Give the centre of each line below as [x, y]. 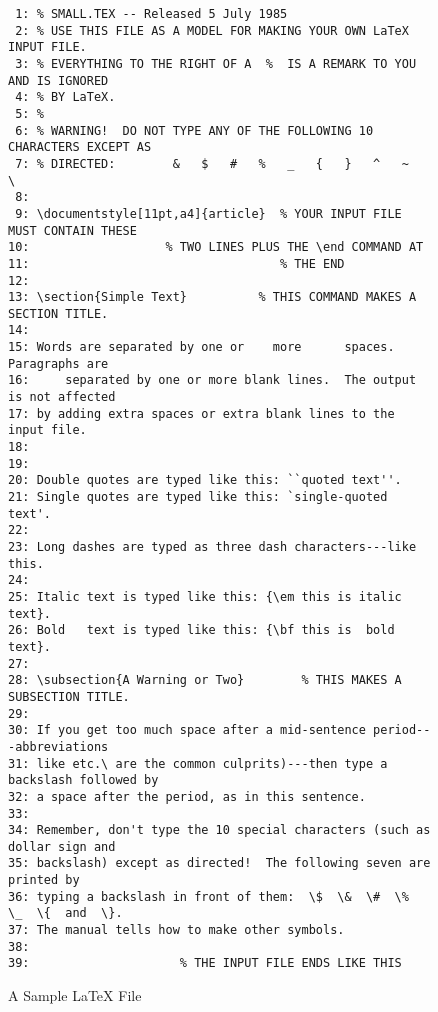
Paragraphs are [58, 363]
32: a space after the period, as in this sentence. [187, 796]
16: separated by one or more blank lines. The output [212, 380]
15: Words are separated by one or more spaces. [201, 347]
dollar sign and [62, 846]
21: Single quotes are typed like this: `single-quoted [198, 497]
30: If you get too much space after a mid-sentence [187, 730]
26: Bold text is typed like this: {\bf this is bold [201, 630]
